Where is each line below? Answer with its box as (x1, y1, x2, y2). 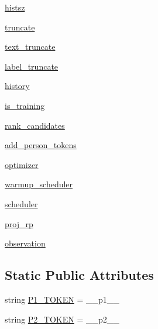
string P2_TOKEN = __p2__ (5, 313, 119, 325)
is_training (5, 99, 45, 111)
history (5, 80, 30, 92)
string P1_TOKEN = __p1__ (5, 293, 119, 305)
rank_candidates (5, 119, 65, 131)
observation (5, 237, 46, 249)
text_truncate (5, 40, 56, 53)
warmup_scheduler (5, 178, 73, 190)
